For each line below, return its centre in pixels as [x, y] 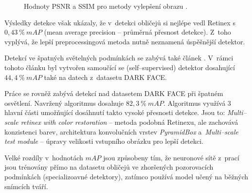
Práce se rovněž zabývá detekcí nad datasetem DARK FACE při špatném [114, 93]
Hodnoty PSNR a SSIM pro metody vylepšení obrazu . [106, 6]
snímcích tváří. [26, 186]
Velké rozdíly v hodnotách [44, 157]
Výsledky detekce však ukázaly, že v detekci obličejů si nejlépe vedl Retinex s [120, 22]
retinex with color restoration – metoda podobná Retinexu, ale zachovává [129, 122]
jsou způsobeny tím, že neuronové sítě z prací [171, 157]
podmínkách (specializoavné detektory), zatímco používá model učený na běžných [126, 176]
